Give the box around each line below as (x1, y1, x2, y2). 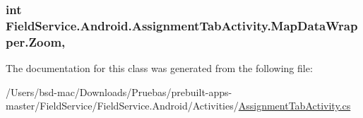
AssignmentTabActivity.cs (238, 98, 351, 113)
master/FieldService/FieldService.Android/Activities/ (6, 98, 239, 113)
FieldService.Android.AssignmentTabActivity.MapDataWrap (6, 16, 358, 34)
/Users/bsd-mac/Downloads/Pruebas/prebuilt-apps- (6, 84, 232, 99)
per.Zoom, (6, 33, 66, 50)
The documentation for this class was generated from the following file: (6, 61, 313, 76)
